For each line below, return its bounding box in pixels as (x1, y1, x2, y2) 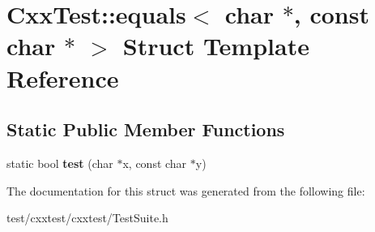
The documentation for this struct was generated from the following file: (6, 182, 365, 199)
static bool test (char (6, 154, 113, 171)
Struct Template (122, 29, 309, 62)
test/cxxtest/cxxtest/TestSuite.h (6, 209, 168, 226)
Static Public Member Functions (6, 117, 285, 142)
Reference (6, 61, 119, 94)
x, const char (122, 154, 187, 171)
